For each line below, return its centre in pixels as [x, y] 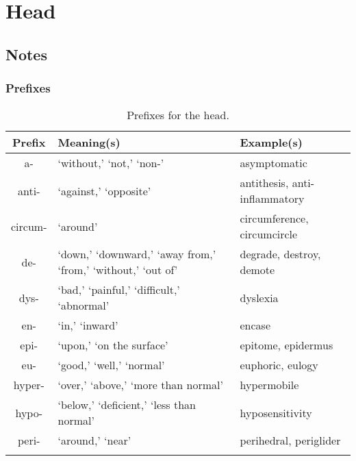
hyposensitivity [276, 412]
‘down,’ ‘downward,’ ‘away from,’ [137, 254]
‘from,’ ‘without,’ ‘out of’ [118, 270]
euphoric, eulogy [279, 365]
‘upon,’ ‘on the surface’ [113, 345]
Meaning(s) [89, 142]
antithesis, [264, 183]
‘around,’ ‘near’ [94, 440]
